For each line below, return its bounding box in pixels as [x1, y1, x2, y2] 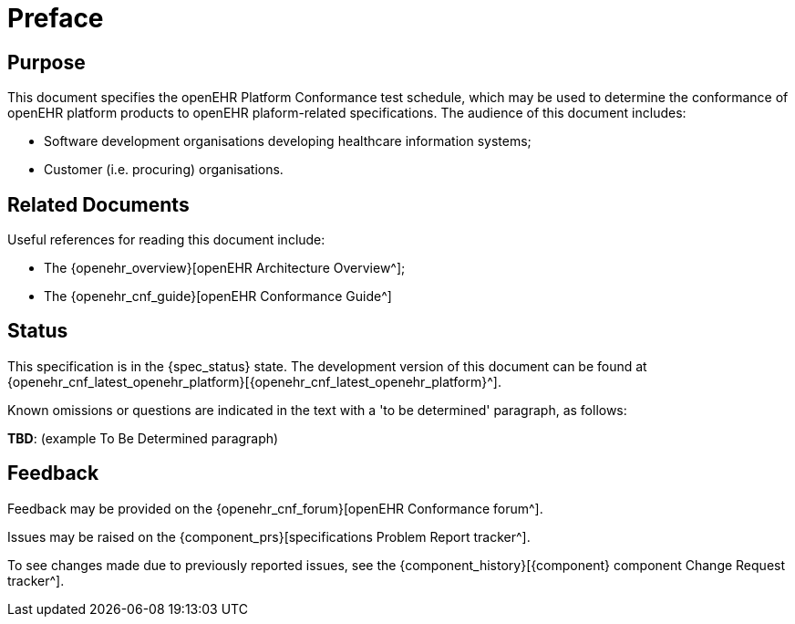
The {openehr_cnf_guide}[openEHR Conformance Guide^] [44, 288, 392, 305]
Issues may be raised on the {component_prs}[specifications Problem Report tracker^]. [7, 528, 531, 545]
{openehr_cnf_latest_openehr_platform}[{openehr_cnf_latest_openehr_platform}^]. [7, 373, 501, 390]
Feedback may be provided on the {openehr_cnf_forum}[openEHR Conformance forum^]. [7, 500, 543, 516]
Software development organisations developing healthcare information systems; [44, 133, 532, 150]
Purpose [7, 50, 86, 74]
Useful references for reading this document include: [7, 232, 325, 248]
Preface [7, 3, 104, 34]
